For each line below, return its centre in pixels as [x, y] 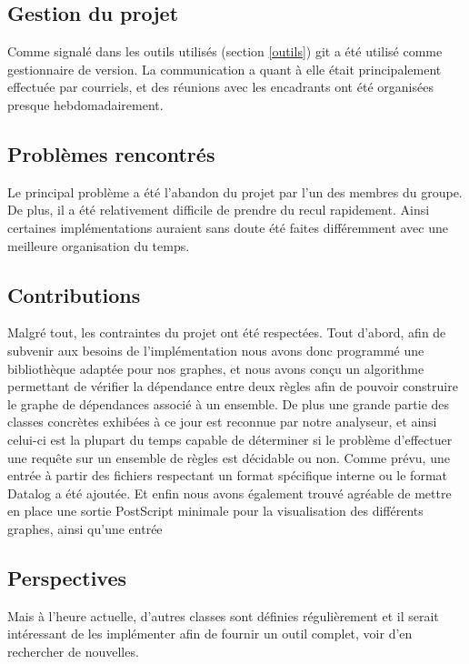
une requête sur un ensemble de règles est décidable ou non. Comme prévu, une [229, 457]
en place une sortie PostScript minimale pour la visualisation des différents [215, 511]
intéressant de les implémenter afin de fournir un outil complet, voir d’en [210, 634]
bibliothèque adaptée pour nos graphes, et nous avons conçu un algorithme [216, 368]
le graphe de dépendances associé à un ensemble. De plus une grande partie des [229, 403]
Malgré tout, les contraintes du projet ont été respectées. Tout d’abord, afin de [227, 332]
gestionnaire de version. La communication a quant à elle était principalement [225, 69]
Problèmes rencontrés [111, 153]
